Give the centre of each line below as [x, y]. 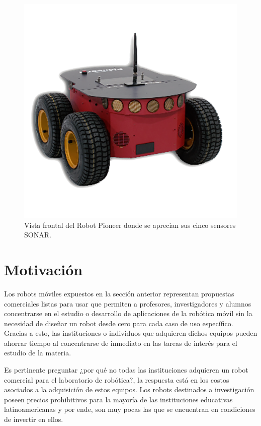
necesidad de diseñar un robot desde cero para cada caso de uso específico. [119, 323]
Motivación [43, 269]
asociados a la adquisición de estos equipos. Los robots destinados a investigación [129, 389]
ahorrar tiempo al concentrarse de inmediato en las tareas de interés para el [121, 343]
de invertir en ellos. [34, 419]
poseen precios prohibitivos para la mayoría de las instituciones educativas [118, 399]
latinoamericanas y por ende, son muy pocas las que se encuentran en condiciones [130, 409]
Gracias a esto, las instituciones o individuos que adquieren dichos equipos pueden [131, 333]
